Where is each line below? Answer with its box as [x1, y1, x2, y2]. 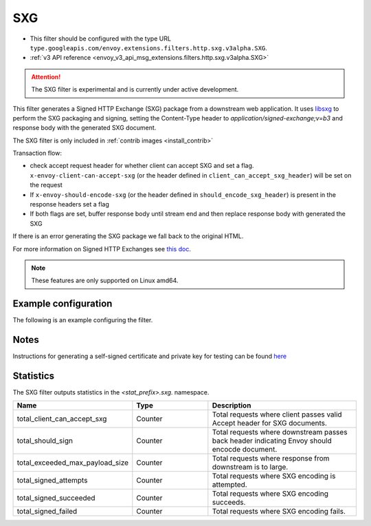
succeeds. [212, 498, 246, 507]
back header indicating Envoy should [212, 436, 333, 445]
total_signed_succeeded [16, 493, 95, 503]
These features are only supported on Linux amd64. [31, 276, 179, 285]
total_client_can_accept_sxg [16, 414, 107, 423]
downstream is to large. [212, 462, 289, 472]
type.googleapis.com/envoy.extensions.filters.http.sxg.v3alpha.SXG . [30, 43, 267, 52]
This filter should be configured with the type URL [30, 34, 172, 43]
